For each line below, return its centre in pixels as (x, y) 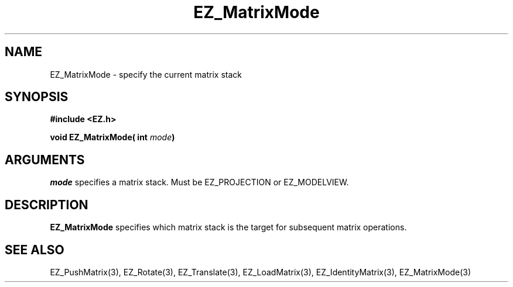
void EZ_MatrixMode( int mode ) (112, 137)
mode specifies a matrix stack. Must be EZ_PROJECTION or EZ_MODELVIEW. (199, 182)
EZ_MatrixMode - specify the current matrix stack (146, 74)
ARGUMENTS (45, 160)
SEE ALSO (35, 250)
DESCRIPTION (47, 205)
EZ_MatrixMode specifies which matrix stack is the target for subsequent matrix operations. (228, 227)
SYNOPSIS (37, 97)
